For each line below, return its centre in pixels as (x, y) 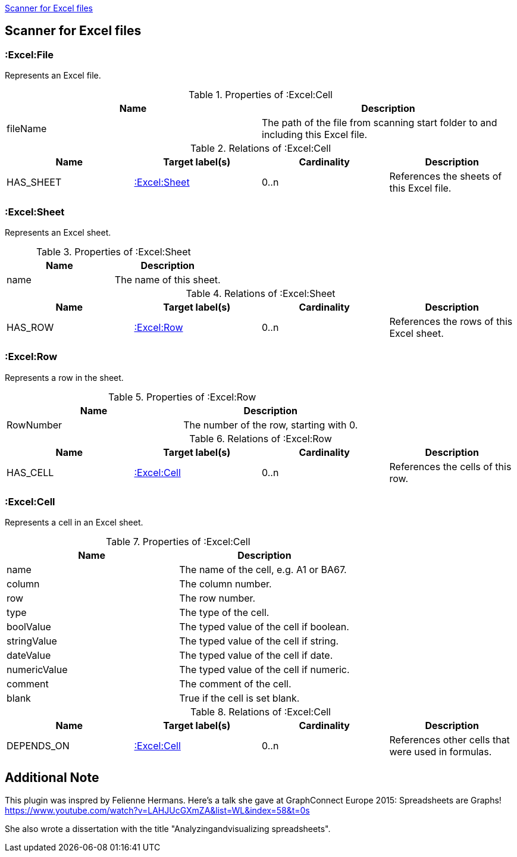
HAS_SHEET (34, 182)
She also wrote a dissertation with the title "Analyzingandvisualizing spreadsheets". (168, 829)
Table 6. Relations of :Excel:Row (261, 438)
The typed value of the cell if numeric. (264, 670)
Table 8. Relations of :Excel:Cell (261, 712)
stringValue (32, 641)
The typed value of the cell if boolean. (264, 627)
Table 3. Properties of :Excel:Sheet (113, 251)
